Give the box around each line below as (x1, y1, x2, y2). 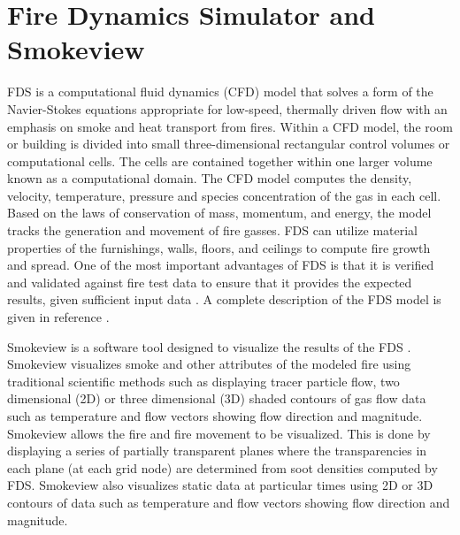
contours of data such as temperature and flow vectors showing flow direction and (7, 493, 450, 511)
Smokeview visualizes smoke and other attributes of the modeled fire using (7, 355, 411, 373)
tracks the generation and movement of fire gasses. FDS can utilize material (7, 221, 418, 240)
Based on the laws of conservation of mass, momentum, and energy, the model (7, 203, 432, 222)
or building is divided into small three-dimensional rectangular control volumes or (7, 134, 450, 153)
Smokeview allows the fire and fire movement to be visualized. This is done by (7, 424, 431, 442)
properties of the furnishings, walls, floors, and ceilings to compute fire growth (7, 238, 431, 256)
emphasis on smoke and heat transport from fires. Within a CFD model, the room (7, 117, 453, 135)
